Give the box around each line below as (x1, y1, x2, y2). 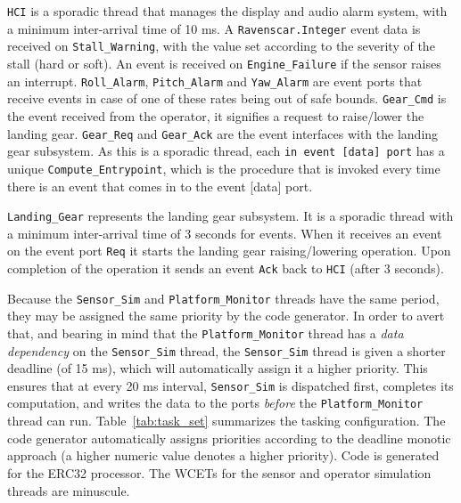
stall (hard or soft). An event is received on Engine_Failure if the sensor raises (7, 53, 441, 72)
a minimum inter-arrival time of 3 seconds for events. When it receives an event (7, 223, 442, 242)
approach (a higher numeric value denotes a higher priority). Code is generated (7, 446, 440, 465)
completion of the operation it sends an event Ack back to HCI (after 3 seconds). (7, 259, 444, 277)
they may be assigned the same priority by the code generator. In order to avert (7, 306, 445, 325)
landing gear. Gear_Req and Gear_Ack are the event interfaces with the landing (7, 124, 439, 142)
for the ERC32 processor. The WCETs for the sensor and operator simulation (7, 463, 432, 482)
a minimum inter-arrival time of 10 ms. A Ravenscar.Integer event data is (7, 19, 421, 37)
